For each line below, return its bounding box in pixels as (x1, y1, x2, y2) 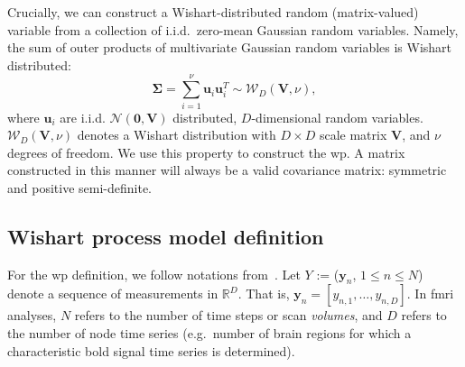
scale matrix (319, 125, 387, 144)
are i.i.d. (60, 107, 106, 126)
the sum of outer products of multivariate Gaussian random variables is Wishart (7, 38, 452, 57)
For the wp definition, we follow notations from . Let (7, 264, 301, 283)
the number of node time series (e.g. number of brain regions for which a (7, 324, 412, 343)
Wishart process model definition (7, 222, 324, 250)
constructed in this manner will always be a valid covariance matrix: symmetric (7, 161, 447, 179)
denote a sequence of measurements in (7, 284, 219, 303)
